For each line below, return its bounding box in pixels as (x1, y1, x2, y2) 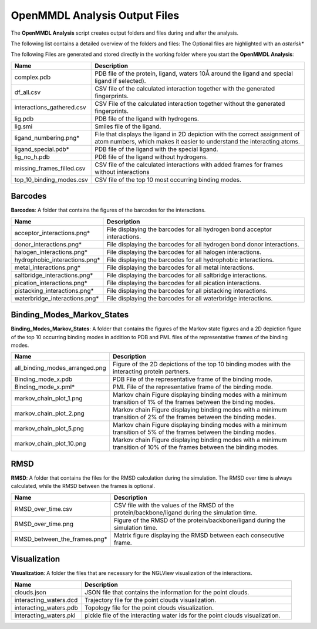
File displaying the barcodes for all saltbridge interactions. (106, 271, 267, 279)
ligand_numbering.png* (14, 133, 80, 142)
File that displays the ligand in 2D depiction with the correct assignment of (95, 130, 300, 138)
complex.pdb (14, 73, 51, 81)
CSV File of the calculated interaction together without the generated (95, 99, 285, 108)
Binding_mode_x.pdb (14, 375, 73, 383)
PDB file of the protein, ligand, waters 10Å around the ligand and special (95, 69, 294, 78)
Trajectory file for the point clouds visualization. (84, 595, 217, 604)
